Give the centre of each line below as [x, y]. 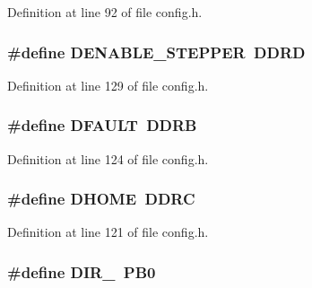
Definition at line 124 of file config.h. [108, 158]
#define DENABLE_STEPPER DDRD [156, 52]
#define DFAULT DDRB [102, 125]
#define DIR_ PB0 [82, 271]
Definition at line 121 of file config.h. [108, 232]
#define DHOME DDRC [101, 199]
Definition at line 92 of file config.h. [105, 12]
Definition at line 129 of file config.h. [108, 85]
